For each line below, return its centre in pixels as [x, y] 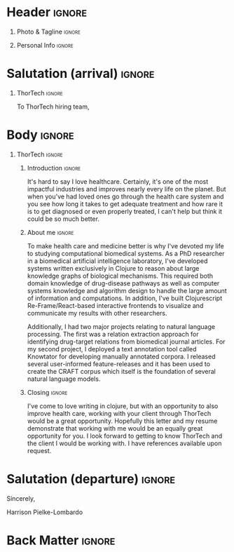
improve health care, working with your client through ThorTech [119, 413]
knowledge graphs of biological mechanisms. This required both [120, 276]
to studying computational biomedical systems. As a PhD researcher [126, 253]
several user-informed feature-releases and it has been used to [119, 364]
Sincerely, [21, 498]
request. [39, 450]
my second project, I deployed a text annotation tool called [112, 349]
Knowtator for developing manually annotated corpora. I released [121, 356]
